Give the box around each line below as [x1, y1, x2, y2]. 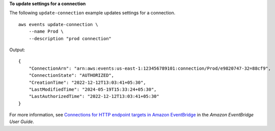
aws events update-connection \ [18, 22, 98, 27]
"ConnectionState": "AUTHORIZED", [28, 73, 115, 78]
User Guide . [9, 118, 34, 125]
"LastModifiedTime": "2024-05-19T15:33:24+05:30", [28, 86, 157, 92]
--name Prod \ [28, 29, 64, 35]
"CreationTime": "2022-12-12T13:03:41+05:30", [28, 79, 146, 85]
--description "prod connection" [28, 36, 112, 41]
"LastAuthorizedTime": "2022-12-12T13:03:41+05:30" [28, 93, 159, 99]
